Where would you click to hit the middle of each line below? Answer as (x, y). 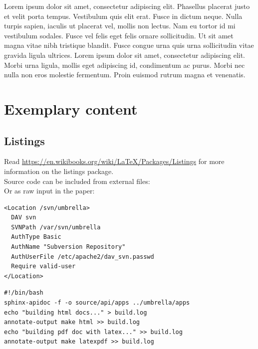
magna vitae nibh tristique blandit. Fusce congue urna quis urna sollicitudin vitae (129, 45)
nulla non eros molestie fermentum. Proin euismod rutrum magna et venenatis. (125, 75)
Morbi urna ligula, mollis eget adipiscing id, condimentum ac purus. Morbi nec (125, 65)
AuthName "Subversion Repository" (68, 247)
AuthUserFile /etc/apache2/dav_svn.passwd (83, 257)
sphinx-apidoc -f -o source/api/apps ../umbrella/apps (97, 303)
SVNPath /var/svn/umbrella (56, 227)
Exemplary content (71, 108)
